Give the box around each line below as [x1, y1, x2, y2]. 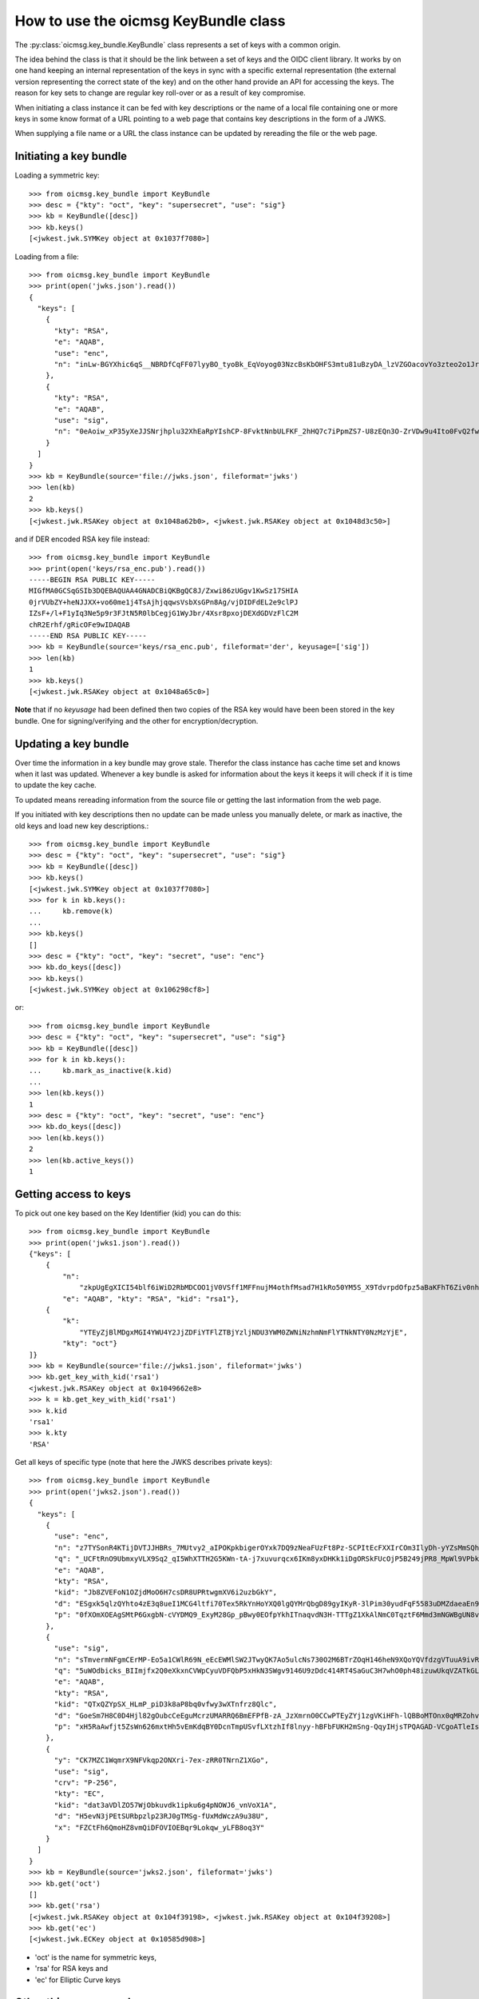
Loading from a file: [14, 252, 79, 261]
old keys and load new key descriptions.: [14, 820, 149, 831]
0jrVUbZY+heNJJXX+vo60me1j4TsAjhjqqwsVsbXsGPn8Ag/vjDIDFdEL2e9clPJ [29, 597, 299, 607]
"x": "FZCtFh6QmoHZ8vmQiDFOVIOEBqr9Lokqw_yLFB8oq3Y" [53, 1823, 265, 1832]
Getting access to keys [14, 1187, 131, 1201]
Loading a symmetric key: [14, 170, 100, 180]
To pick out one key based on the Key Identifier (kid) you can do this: [14, 1208, 242, 1218]
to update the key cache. [14, 780, 97, 790]
